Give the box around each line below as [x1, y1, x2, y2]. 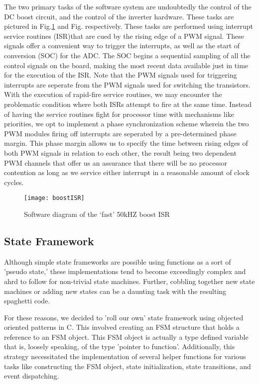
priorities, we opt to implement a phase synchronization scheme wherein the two [4, 118, 249, 129]
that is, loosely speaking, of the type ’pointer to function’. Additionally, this [4, 341, 235, 352]
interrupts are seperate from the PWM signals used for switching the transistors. [4, 79, 251, 90]
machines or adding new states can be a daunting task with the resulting [4, 286, 227, 296]
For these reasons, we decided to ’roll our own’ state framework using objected [4, 312, 244, 322]
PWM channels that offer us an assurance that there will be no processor [4, 157, 228, 168]
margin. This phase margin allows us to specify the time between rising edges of [4, 138, 248, 148]
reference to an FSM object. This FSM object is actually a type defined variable [4, 331, 249, 342]
